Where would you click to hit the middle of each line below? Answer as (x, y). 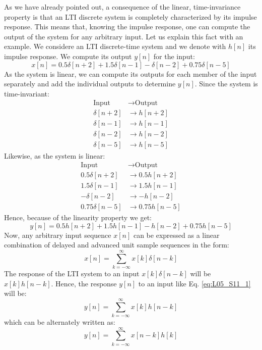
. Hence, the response (84, 283)
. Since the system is (226, 84)
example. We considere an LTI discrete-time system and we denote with (115, 46)
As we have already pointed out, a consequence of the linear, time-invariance (122, 7)
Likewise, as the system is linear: (55, 155)
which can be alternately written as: (60, 322)
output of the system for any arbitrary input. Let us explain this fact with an (124, 36)
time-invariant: (27, 93)
